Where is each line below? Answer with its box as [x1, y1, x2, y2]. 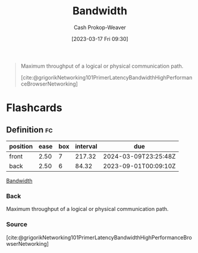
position [9, 142, 33, 150]
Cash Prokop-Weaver [73, 24, 127, 31]
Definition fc [6, 125, 53, 135]
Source [6, 220, 28, 229]
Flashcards [6, 101, 62, 115]
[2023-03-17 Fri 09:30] [71, 35, 129, 42]
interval [75, 142, 98, 150]
